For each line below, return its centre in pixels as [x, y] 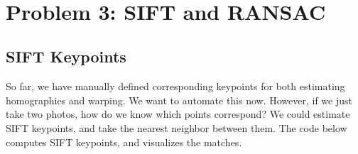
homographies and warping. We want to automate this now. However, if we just [179, 100]
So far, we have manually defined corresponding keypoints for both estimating [175, 86]
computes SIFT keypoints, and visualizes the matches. [124, 142]
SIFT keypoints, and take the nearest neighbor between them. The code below [177, 127]
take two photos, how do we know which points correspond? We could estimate [178, 114]
